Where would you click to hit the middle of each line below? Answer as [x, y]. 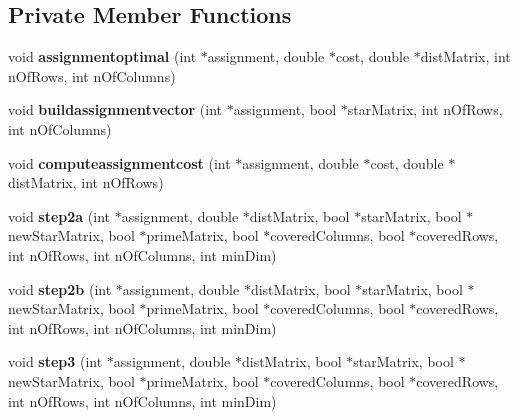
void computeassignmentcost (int [119, 162]
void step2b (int [60, 288]
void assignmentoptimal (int [102, 56]
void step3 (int [55, 361]
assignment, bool [285, 109]
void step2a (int [59, 215]
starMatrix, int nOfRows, [425, 109]
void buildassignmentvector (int [115, 109]
